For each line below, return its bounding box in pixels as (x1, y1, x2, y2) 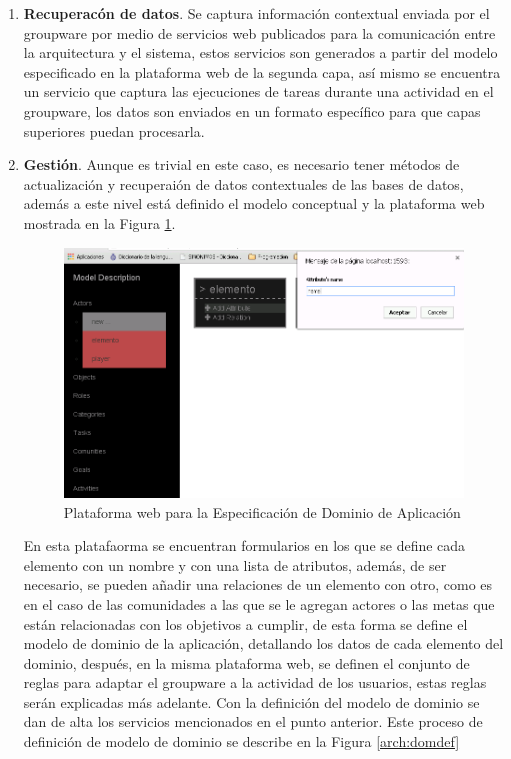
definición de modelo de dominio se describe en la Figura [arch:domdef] (23, 731, 460, 752)
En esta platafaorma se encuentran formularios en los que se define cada (23, 535, 466, 556)
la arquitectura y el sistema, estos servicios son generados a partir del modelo (23, 42, 498, 63)
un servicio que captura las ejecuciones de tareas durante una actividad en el (23, 81, 494, 102)
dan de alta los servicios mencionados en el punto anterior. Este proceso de (23, 711, 483, 732)
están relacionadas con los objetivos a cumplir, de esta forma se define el (23, 613, 468, 634)
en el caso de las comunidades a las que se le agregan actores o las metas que (23, 593, 495, 614)
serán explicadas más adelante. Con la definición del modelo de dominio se (23, 691, 480, 712)
